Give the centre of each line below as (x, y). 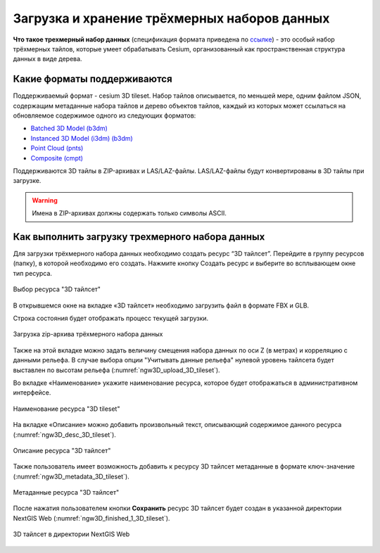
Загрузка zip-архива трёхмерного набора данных (88, 334)
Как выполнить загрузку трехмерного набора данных (139, 237)
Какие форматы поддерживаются (93, 79)
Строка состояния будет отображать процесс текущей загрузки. (111, 318)
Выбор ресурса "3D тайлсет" (57, 289)
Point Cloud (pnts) (57, 148)
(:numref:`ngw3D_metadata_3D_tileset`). (71, 476)
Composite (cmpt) (57, 158)
